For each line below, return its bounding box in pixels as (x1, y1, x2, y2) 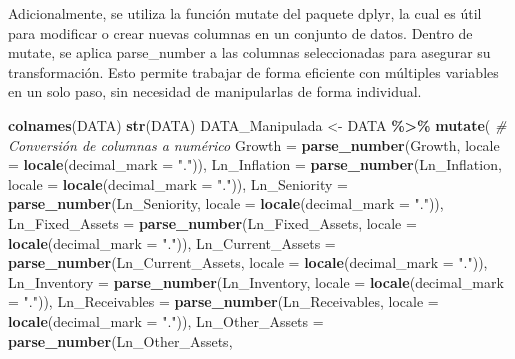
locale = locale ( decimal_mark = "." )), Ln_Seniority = (8, 173, 348, 194)
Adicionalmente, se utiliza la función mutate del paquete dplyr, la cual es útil (8, 3, 482, 23)
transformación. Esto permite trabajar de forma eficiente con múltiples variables (8, 61, 499, 82)
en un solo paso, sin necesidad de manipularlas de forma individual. (8, 81, 422, 102)
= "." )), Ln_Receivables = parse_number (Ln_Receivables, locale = (8, 291, 439, 312)
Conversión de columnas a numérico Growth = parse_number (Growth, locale (8, 134, 500, 155)
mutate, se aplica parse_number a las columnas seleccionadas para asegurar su (8, 42, 491, 63)
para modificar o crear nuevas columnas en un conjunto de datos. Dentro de (8, 22, 473, 43)
